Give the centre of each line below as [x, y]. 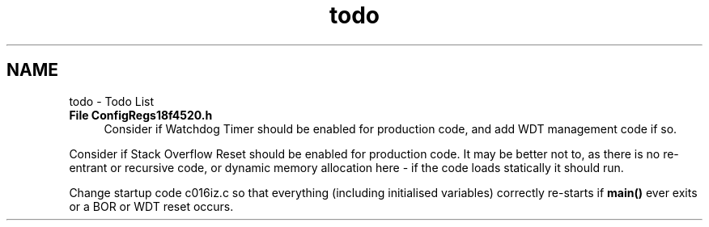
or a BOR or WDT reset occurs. [151, 206]
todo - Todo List [112, 101]
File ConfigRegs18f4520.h [141, 115]
